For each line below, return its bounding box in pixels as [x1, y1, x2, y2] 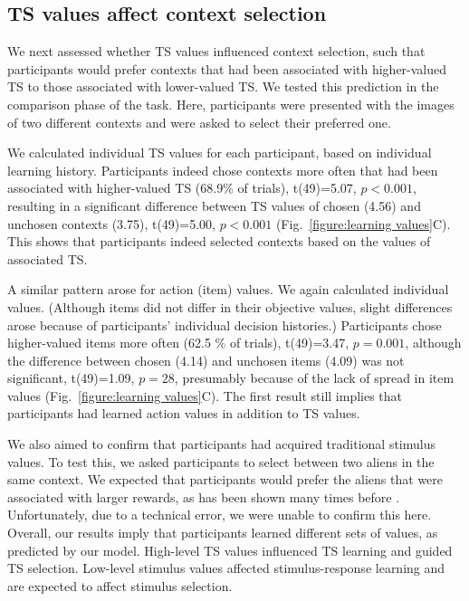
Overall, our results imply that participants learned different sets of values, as [7, 523, 438, 542]
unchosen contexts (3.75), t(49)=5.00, [7, 214, 215, 233]
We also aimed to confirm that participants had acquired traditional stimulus [7, 434, 436, 453]
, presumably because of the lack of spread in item [174, 368, 455, 387]
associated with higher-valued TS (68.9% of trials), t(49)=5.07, [7, 178, 357, 197]
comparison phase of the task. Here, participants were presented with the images [7, 94, 455, 113]
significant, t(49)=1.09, [7, 368, 135, 387]
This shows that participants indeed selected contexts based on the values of [7, 232, 431, 251]
